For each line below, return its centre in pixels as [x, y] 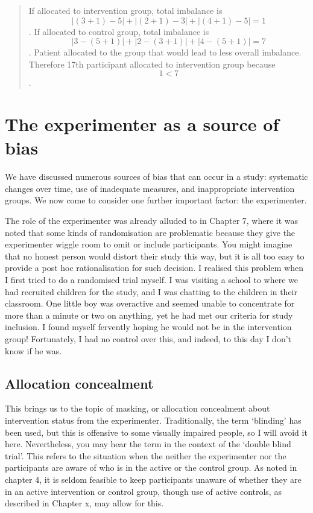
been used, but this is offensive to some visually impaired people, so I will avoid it [156, 432]
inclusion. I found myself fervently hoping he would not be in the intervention [148, 327]
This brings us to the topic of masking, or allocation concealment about [138, 408]
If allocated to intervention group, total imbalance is [125, 10]
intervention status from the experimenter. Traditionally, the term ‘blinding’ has [153, 420]
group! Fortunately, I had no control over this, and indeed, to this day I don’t [148, 339]
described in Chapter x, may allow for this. [84, 503]
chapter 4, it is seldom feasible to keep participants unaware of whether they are [153, 479]
